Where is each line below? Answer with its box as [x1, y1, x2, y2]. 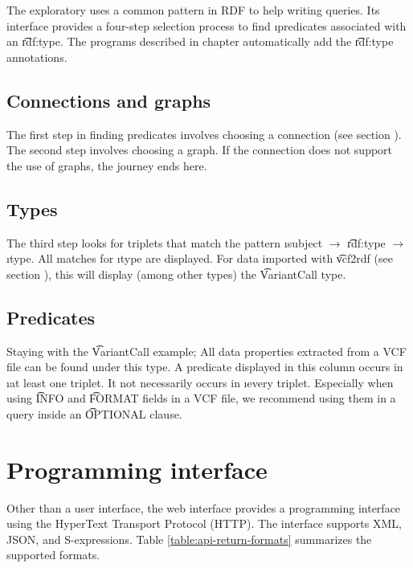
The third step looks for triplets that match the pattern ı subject [6, 234, 323, 251]
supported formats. [6, 546, 100, 563]
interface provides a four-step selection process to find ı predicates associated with [6, 17, 407, 34]
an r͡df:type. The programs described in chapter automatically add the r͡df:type [6, 33, 394, 50]
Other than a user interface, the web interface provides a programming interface [6, 499, 401, 516]
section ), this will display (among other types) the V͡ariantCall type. [6, 265, 346, 282]
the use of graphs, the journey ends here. [6, 157, 207, 174]
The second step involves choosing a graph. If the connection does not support [6, 141, 393, 158]
